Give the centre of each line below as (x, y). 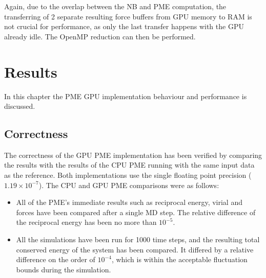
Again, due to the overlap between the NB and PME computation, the (115, 6)
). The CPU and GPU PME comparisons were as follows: (129, 185)
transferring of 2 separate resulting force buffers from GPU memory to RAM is (128, 16)
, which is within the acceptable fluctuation (179, 259)
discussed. (20, 106)
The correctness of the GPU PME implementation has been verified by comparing (133, 155)
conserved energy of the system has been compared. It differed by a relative (135, 249)
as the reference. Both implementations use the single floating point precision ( (128, 175)
